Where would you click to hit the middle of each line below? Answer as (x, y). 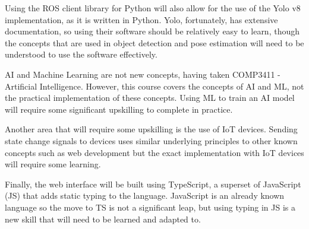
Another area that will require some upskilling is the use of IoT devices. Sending (151, 129)
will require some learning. (53, 164)
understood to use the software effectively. (81, 54)
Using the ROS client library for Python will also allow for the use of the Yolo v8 (153, 8)
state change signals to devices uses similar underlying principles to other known (151, 140)
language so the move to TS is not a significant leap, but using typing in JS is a (150, 207)
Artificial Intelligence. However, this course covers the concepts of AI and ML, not (154, 86)
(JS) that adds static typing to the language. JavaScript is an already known (145, 195)
